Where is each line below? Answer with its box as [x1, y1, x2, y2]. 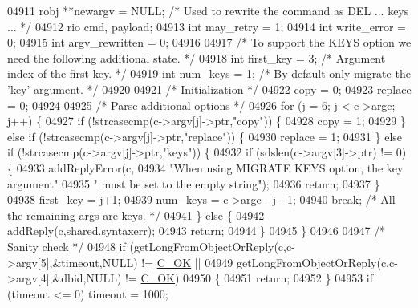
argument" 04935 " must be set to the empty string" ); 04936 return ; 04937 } [7, 175, 380, 192]
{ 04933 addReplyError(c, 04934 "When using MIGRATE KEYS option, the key [7, 159, 404, 176]
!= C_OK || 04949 [141, 253, 233, 270]
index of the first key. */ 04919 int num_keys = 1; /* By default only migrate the [7, 65, 411, 82]
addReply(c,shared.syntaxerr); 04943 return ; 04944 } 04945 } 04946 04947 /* [7, 222, 386, 239]
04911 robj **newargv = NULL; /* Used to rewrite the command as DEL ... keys [7, 2, 409, 18]
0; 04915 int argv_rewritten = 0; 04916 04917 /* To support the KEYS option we [7, 34, 412, 51]
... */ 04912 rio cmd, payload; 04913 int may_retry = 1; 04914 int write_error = [7, 18, 406, 34]
